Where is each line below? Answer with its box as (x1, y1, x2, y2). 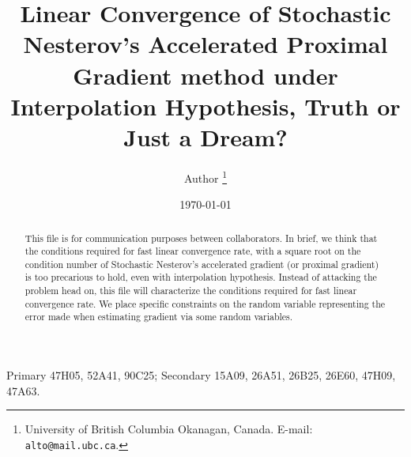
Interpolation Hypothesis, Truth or (10, 89, 401, 122)
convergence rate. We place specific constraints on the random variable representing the (25, 296, 386, 310)
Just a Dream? (123, 120, 288, 153)
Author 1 (183, 167, 228, 186)
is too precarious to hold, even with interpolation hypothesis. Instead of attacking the (25, 270, 377, 284)
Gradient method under (73, 59, 338, 91)
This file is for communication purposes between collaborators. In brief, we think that (25, 231, 378, 244)
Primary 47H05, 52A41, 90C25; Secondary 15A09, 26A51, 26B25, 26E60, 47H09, (6, 367, 396, 383)
